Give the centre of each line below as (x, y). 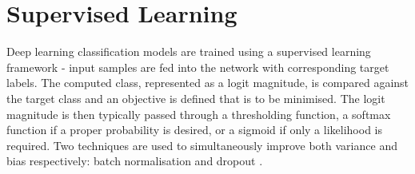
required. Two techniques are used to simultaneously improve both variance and (202, 145)
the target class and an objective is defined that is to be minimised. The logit (196, 98)
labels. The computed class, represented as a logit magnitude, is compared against (208, 83)
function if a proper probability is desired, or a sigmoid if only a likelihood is (194, 130)
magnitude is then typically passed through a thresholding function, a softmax (199, 114)
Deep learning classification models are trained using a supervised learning (189, 51)
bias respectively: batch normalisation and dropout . (135, 161)
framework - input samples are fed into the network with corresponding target (198, 67)
